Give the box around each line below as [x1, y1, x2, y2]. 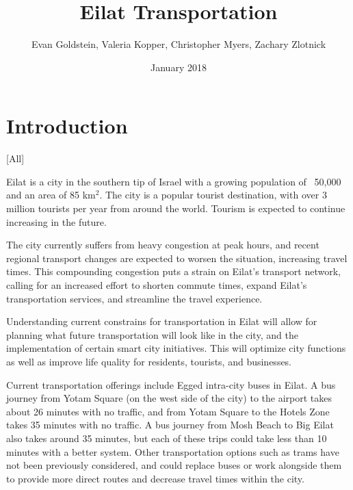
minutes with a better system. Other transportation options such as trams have [6, 444, 339, 459]
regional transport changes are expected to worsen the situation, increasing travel [6, 250, 348, 265]
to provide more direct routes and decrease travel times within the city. [6, 471, 304, 485]
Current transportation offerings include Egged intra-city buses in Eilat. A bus [6, 377, 336, 391]
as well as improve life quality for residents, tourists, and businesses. [6, 354, 292, 368]
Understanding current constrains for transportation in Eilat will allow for [6, 314, 317, 328]
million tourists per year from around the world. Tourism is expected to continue [6, 201, 345, 216]
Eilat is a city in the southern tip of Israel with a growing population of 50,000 [6, 174, 341, 188]
